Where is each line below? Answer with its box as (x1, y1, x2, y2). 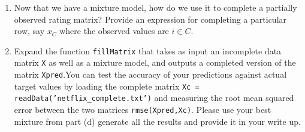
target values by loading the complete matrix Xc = (14, 79, 200, 92)
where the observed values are (59, 24, 169, 37)
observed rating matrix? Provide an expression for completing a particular (14, 13, 287, 25)
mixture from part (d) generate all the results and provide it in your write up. (14, 115, 301, 127)
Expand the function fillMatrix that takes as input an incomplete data (14, 44, 282, 57)
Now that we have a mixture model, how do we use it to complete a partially (14, 1, 297, 13)
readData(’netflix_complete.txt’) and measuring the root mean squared (14, 91, 294, 104)
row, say (14, 24, 45, 37)
